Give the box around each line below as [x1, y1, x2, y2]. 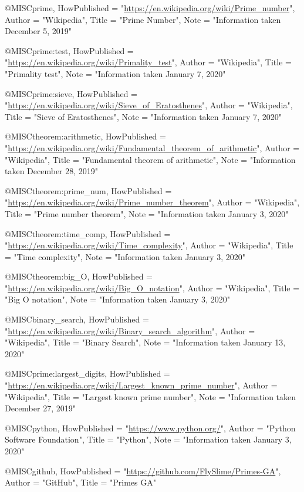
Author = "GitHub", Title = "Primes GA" [5, 476, 156, 488]
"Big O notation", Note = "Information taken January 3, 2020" [5, 293, 230, 305]
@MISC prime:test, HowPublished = [5, 44, 134, 56]
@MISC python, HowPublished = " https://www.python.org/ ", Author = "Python [5, 421, 296, 434]
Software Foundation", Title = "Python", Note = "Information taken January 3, [5, 433, 292, 446]
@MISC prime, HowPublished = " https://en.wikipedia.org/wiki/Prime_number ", [5, 2, 295, 14]
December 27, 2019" [5, 402, 76, 414]
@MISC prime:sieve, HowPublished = [5, 87, 137, 99]
